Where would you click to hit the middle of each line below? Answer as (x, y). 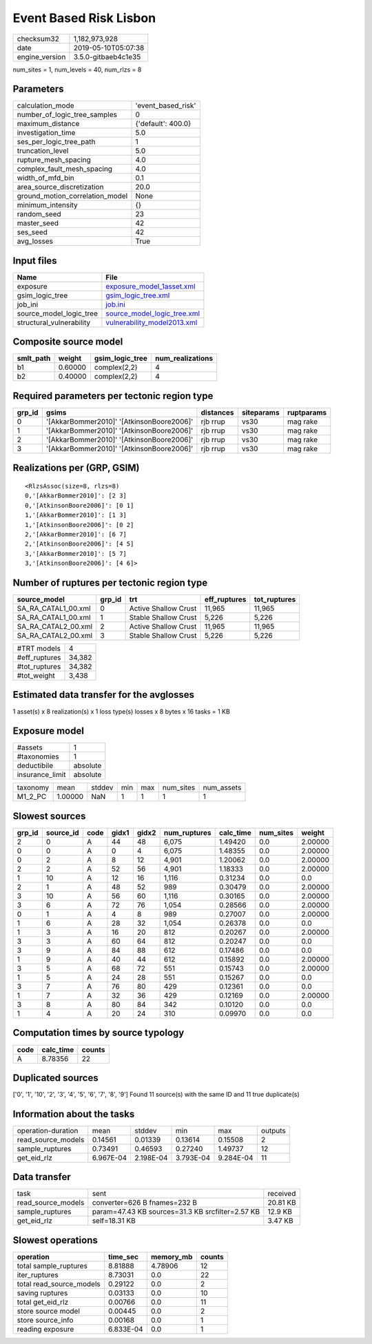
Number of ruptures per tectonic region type (110, 582)
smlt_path (34, 358)
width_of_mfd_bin (46, 178)
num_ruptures (187, 832)
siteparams (260, 412)
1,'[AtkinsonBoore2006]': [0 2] (80, 525)
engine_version (41, 56)
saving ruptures (42, 1293)
